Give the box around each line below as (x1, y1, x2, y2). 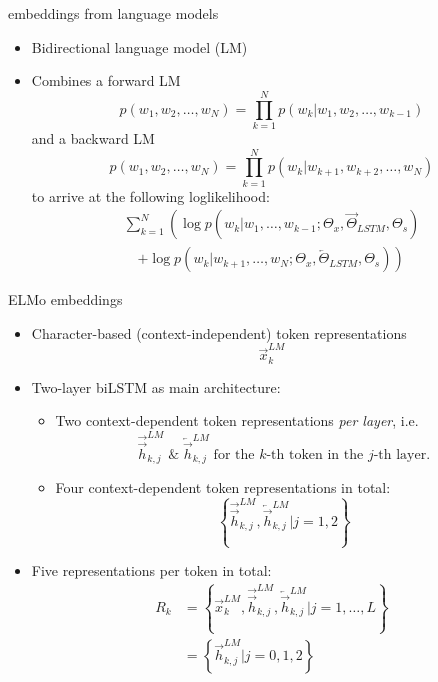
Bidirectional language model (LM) (31, 36, 248, 57)
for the (213, 447, 255, 462)
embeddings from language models (8, 3, 219, 23)
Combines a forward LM (31, 70, 181, 91)
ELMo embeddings (8, 289, 123, 310)
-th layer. (373, 447, 431, 462)
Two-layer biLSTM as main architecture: (31, 376, 281, 397)
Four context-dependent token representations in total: (55, 477, 391, 498)
